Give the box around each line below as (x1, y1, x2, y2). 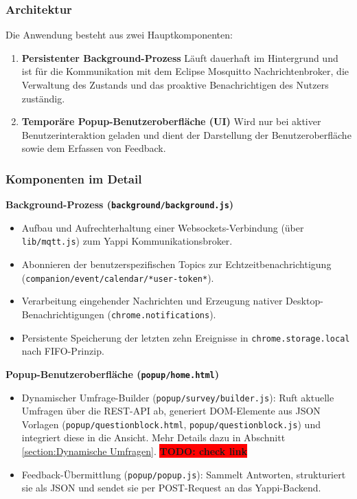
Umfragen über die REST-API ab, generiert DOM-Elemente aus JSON (21, 403, 321, 418)
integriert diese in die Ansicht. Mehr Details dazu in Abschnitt (21, 430, 286, 445)
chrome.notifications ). (111, 307, 216, 321)
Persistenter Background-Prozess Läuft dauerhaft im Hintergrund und (21, 50, 338, 65)
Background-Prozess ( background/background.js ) (5, 197, 234, 212)
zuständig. (21, 91, 65, 105)
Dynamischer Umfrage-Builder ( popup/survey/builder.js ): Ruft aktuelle (21, 390, 334, 404)
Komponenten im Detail (5, 170, 142, 187)
